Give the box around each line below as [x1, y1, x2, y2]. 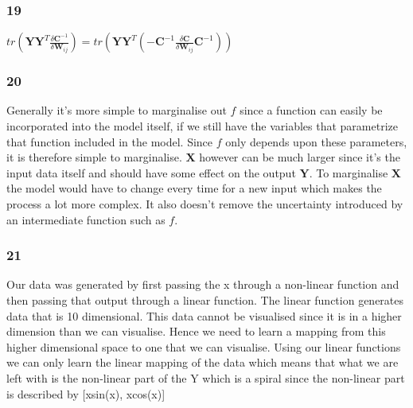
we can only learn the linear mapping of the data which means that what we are [6, 354, 399, 371]
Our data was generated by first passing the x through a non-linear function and [6, 276, 399, 293]
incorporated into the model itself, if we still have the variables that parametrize [6, 118, 398, 134]
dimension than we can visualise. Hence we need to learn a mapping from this [6, 323, 386, 340]
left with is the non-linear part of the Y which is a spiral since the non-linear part [6, 369, 405, 386]
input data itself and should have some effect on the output [6, 164, 296, 181]
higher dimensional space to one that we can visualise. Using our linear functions [6, 338, 401, 355]
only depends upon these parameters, [225, 133, 407, 150]
